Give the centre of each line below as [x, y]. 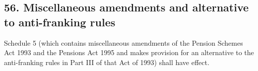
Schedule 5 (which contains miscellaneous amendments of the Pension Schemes [124, 42]
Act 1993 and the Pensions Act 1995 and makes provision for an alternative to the [129, 52]
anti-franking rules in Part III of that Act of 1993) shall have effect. [107, 62]
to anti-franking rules [60, 22]
